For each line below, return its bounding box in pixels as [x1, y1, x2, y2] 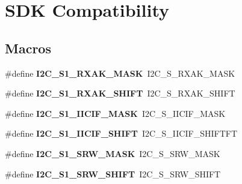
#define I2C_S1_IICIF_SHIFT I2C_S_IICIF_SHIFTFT [5, 127, 238, 140]
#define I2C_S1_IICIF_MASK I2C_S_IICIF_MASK [5, 107, 226, 119]
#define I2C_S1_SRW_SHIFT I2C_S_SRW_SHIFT [5, 167, 221, 180]
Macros [5, 38, 51, 57]
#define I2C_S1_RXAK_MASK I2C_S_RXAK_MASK [5, 67, 235, 79]
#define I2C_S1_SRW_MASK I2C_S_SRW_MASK [5, 147, 220, 159]
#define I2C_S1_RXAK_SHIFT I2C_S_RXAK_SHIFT [5, 87, 235, 99]
